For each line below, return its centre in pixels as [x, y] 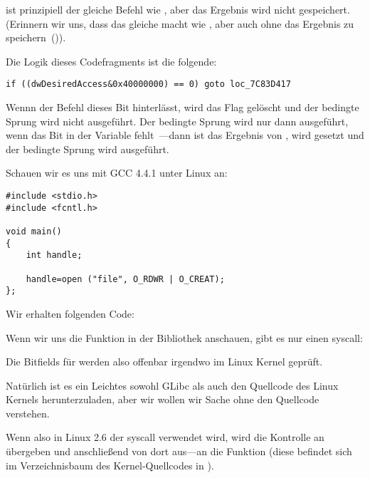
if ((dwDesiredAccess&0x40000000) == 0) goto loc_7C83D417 [148, 84]
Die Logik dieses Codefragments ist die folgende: [111, 61]
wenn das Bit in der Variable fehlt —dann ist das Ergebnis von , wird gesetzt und [185, 135]
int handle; [54, 255]
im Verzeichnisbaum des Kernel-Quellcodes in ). [110, 465]
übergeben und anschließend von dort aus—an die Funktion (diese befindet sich [179, 451]
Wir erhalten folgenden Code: [70, 313]
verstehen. [28, 413]
